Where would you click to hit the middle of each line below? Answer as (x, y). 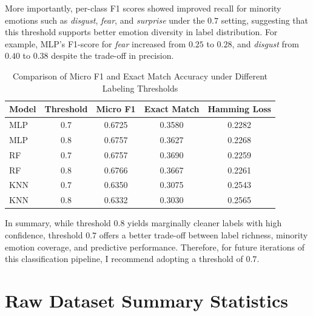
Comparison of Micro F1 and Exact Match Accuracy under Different (140, 76)
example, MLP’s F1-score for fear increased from (96, 43)
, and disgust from (265, 43)
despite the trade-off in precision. (113, 55)
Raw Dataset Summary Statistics (146, 300)
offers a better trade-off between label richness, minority (204, 234)
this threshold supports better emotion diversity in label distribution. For (141, 32)
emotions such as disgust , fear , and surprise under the (105, 20)
